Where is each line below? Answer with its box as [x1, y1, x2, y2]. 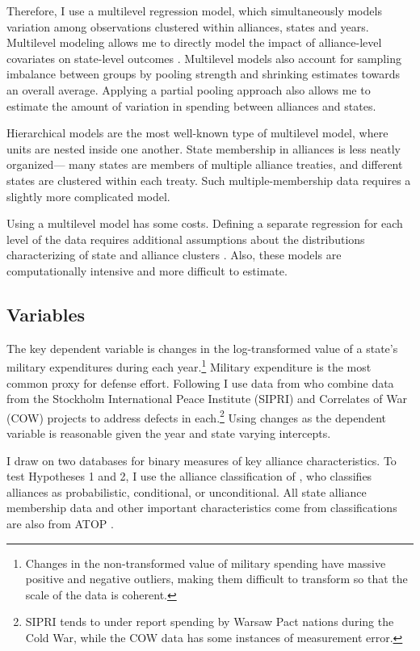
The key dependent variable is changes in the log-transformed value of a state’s [6, 339, 398, 356]
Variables [6, 301, 86, 326]
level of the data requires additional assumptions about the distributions [6, 230, 365, 247]
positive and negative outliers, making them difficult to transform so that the [25, 570, 408, 587]
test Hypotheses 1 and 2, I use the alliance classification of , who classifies [6, 468, 372, 485]
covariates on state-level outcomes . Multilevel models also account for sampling [6, 49, 401, 66]
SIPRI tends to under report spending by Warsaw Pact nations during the [25, 613, 394, 630]
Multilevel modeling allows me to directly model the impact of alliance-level [6, 34, 382, 51]
